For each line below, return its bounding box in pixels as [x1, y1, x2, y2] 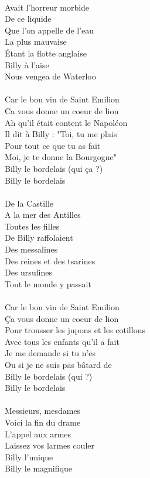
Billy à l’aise [5, 58, 49, 71]
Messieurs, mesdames [5, 404, 81, 417]
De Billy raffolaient [5, 231, 73, 244]
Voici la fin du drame [5, 416, 81, 428]
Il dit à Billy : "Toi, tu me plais [5, 128, 117, 140]
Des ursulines [5, 266, 52, 278]
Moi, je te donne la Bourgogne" [5, 151, 117, 163]
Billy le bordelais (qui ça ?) [5, 162, 103, 174]
